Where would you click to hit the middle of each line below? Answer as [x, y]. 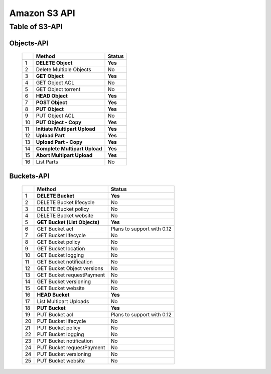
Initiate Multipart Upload [65, 129]
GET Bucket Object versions [70, 268]
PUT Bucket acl [55, 315]
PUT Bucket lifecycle [61, 321]
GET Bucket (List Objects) [68, 222]
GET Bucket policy [58, 242]
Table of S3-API [36, 27]
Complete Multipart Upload [69, 149]
